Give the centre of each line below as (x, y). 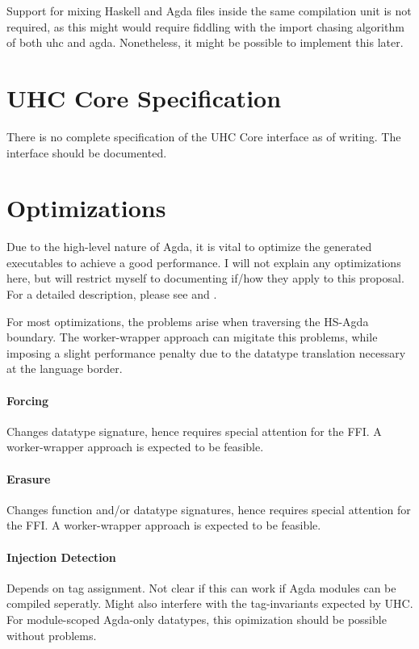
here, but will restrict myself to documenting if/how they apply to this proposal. (205, 278)
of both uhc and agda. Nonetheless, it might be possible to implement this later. (205, 42)
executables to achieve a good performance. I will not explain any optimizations (204, 262)
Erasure (29, 478)
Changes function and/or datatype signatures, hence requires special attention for (209, 509)
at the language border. (65, 368)
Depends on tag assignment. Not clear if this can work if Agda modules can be (201, 587)
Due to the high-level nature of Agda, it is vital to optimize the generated (189, 247)
